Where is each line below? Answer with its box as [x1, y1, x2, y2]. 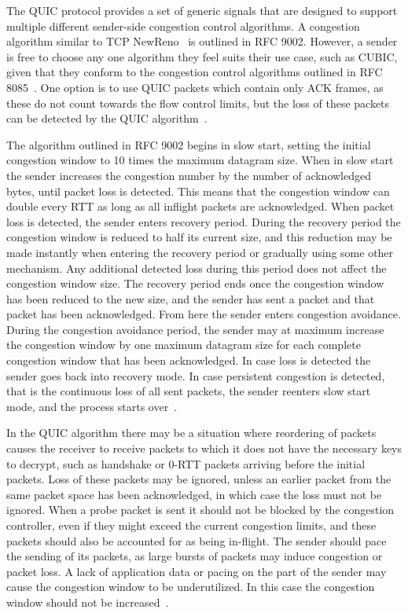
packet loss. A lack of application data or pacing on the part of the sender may [6, 563, 387, 579]
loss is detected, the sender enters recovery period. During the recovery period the [6, 213, 401, 229]
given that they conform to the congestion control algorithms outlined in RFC [6, 64, 383, 80]
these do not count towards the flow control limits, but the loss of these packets [6, 94, 390, 111]
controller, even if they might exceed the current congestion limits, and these [6, 517, 377, 533]
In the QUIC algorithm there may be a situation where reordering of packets [6, 424, 377, 441]
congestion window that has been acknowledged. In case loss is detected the [6, 352, 371, 369]
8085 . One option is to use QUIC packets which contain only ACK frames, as [6, 79, 384, 95]
